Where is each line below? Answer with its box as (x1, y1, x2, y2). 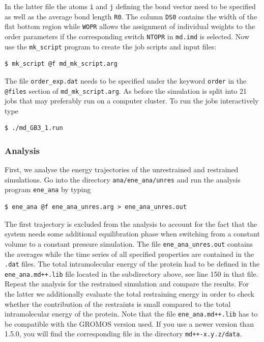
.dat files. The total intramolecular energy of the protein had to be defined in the (5, 258, 259, 269)
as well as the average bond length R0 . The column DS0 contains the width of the (5, 11, 257, 21)
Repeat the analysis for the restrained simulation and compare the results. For (5, 278, 249, 289)
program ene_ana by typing (5, 184, 91, 195)
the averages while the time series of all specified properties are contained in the (5, 248, 254, 259)
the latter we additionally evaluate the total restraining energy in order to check (5, 288, 254, 299)
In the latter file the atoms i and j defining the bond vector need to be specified (5, 1, 256, 11)
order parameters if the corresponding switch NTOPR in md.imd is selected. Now (5, 31, 250, 41)
